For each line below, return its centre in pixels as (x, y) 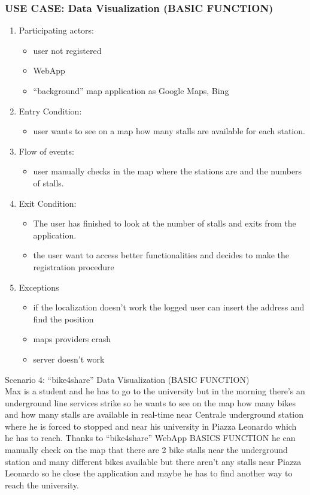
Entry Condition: (50, 111)
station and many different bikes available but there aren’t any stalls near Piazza (153, 461)
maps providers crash (72, 339)
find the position (63, 319)
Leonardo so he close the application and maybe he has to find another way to (149, 473)
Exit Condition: (48, 203)
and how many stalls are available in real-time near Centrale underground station (154, 414)
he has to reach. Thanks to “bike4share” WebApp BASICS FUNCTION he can (150, 438)
